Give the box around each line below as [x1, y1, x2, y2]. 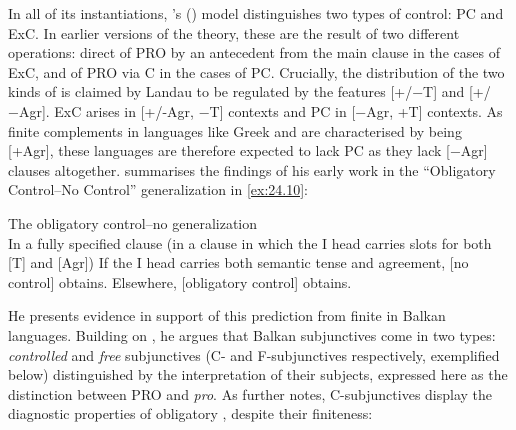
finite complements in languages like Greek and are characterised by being [8, 120, 462, 141]
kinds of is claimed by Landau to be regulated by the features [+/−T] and [8, 81, 465, 102]
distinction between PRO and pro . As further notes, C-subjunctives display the [8, 383, 493, 404]
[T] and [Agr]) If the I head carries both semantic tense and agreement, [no [8, 252, 469, 273]
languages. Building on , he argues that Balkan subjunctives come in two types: [8, 324, 496, 345]
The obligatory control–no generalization [8, 212, 258, 233]
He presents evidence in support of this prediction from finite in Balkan [8, 305, 446, 326]
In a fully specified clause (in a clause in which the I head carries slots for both [8, 232, 492, 253]
